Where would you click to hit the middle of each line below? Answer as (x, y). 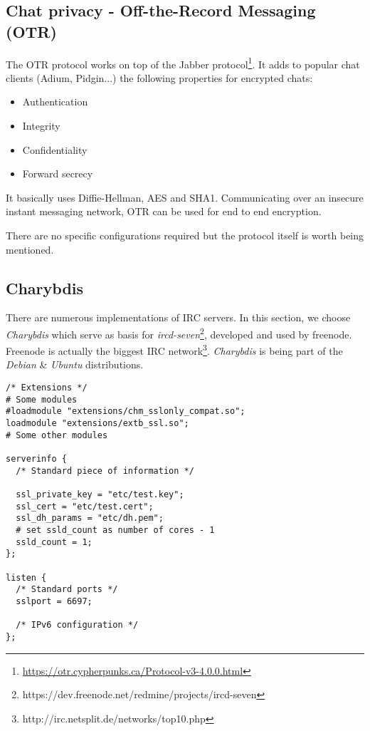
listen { (26, 577)
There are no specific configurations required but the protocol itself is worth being (185, 235)
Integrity (41, 126)
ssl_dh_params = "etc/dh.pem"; (90, 518)
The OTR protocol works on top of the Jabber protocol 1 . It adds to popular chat (183, 63)
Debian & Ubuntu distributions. (75, 364)
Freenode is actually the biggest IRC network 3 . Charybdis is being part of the (174, 349)
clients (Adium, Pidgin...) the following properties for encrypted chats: (159, 77)
